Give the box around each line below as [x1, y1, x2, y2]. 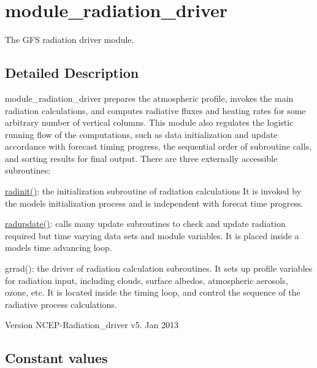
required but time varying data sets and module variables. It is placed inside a [5, 229, 299, 242]
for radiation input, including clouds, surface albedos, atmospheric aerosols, [5, 274, 288, 286]
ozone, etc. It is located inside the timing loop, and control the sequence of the [5, 286, 300, 299]
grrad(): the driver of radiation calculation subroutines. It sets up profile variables [5, 262, 313, 275]
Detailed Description [5, 63, 139, 82]
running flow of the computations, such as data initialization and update [5, 128, 278, 140]
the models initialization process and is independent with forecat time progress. [5, 196, 304, 209]
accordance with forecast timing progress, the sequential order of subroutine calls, [5, 140, 312, 153]
